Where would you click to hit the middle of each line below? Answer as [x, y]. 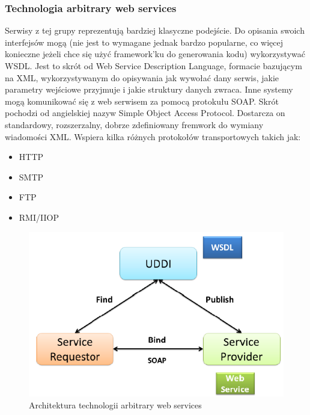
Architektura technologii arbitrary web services [115, 404]
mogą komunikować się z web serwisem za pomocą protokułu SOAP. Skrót [142, 101]
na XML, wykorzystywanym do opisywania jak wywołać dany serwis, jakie [142, 77]
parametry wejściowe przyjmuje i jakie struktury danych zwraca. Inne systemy [149, 89]
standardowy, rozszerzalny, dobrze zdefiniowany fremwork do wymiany [134, 124]
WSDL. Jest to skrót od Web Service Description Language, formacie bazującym [153, 66]
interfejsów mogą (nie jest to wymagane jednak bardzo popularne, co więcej [144, 42]
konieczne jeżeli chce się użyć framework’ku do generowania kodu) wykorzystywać [155, 54]
